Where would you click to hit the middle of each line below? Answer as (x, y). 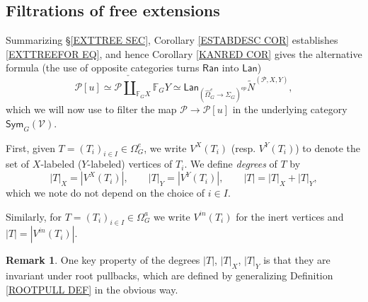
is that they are (297, 260)
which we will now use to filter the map (91, 109)
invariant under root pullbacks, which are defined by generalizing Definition (169, 275)
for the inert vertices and (290, 216)
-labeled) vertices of (130, 164)
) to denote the (328, 147)
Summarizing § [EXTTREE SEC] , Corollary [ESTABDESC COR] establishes (172, 40)
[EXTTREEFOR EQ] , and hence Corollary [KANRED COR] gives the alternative (184, 53)
